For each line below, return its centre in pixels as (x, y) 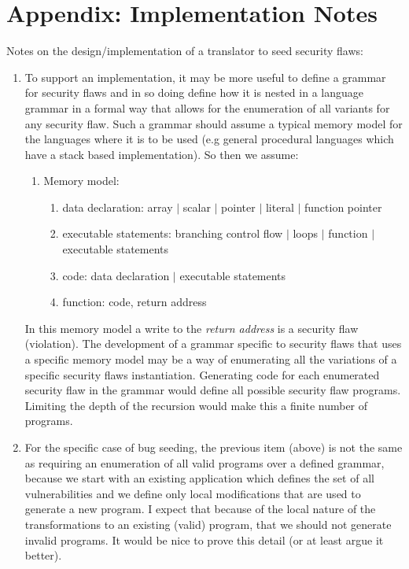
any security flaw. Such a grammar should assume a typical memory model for (214, 123)
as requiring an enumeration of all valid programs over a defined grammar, (204, 462)
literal (280, 207)
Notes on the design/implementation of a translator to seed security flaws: (185, 51)
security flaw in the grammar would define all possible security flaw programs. (213, 390)
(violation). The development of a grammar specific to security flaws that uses (213, 344)
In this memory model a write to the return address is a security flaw (192, 328)
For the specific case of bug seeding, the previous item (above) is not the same (214, 447)
